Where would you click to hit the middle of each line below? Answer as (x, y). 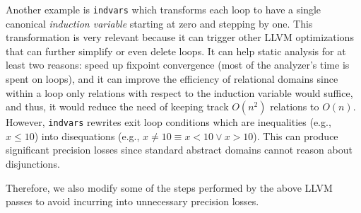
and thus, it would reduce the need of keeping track (117, 106)
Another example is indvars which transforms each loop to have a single (164, 9)
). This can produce (296, 136)
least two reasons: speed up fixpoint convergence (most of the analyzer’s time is (178, 65)
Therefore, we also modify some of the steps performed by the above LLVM (169, 187)
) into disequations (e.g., (87, 136)
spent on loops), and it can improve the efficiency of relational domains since (172, 79)
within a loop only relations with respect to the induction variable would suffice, (179, 92)
